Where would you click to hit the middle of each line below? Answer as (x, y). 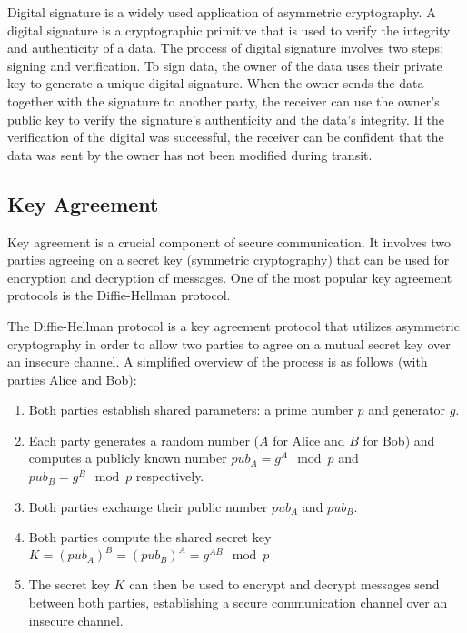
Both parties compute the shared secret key (150, 537)
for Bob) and (399, 440)
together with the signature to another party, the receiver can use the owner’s (224, 100)
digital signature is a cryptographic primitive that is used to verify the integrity (229, 30)
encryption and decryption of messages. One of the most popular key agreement (230, 277)
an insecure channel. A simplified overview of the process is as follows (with (218, 362)
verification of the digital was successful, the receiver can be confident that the (226, 137)
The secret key (69, 584)
